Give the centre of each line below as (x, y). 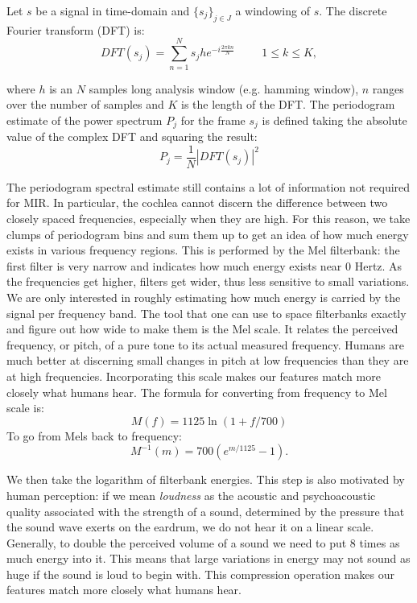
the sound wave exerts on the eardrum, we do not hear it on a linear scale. (190, 527)
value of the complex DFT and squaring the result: (132, 136)
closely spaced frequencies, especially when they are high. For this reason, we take (208, 218)
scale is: (25, 408)
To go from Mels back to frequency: (94, 435)
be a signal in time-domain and (113, 10)
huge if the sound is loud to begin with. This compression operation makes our (201, 574)
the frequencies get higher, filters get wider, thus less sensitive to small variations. (208, 281)
